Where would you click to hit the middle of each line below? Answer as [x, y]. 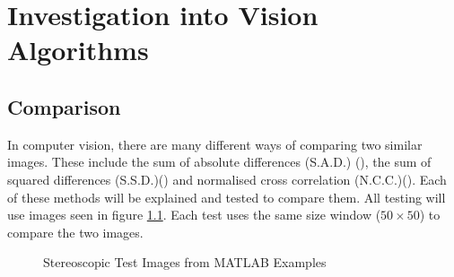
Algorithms [78, 50]
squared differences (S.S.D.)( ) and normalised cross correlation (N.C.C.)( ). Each [227, 179]
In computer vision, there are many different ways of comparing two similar [215, 144]
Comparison [64, 106]
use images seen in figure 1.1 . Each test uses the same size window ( [194, 215]
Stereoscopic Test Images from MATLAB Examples [185, 262]
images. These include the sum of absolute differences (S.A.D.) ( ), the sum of [219, 162]
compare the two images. [75, 232]
